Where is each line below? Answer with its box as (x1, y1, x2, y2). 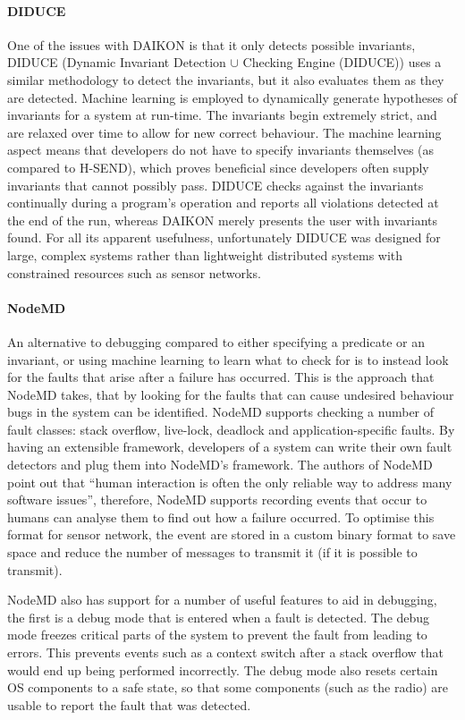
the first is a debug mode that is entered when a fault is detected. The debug (7, 607, 430, 626)
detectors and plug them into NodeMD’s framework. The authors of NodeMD (7, 455, 433, 474)
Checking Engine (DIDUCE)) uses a (242, 53, 442, 72)
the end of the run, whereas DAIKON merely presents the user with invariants (7, 210, 438, 229)
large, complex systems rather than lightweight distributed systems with (7, 245, 403, 264)
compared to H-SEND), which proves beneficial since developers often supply (7, 157, 429, 176)
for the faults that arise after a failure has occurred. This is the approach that (7, 368, 435, 386)
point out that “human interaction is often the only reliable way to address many (7, 472, 452, 491)
